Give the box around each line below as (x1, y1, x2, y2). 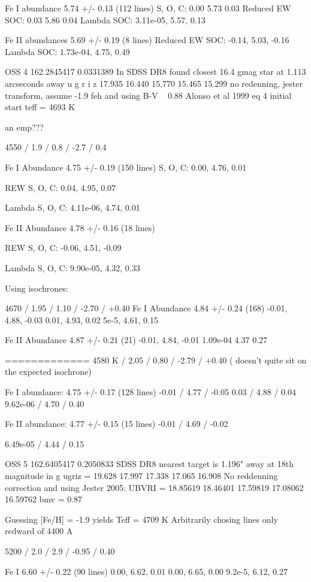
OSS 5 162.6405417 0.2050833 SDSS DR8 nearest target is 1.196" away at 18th (5, 457, 294, 470)
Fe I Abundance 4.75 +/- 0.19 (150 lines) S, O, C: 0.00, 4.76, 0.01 (5, 160, 247, 173)
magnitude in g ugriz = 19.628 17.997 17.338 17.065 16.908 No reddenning (5, 469, 278, 482)
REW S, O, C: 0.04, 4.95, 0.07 (5, 181, 116, 193)
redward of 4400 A (5, 525, 73, 537)
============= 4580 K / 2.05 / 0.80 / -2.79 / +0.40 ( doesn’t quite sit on (5, 353, 307, 366)
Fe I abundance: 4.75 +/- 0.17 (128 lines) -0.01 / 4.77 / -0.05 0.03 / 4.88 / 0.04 (5, 386, 296, 398)
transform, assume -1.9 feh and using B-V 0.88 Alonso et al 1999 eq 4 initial (5, 89, 292, 101)
